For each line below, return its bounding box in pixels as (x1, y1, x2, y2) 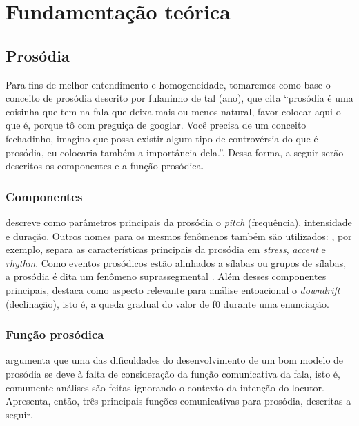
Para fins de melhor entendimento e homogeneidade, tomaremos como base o (6, 77, 331, 91)
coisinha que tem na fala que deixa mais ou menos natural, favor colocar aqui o (6, 104, 341, 118)
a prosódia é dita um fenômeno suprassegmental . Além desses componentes (6, 269, 327, 284)
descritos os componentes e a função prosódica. (6, 158, 204, 173)
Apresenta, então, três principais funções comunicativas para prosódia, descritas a (6, 393, 351, 408)
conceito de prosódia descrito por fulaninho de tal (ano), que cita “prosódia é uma (6, 91, 353, 105)
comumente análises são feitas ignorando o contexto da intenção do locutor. (6, 380, 324, 394)
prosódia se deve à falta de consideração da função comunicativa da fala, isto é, (6, 366, 340, 380)
